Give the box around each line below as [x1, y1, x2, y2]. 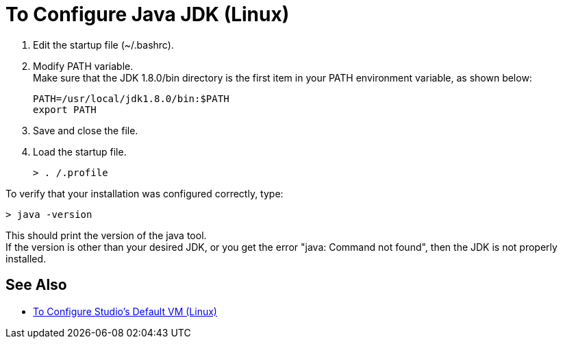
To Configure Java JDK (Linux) [5, 3, 290, 26]
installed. [5, 252, 47, 265]
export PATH [33, 103, 97, 115]
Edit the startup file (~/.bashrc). [33, 38, 174, 51]
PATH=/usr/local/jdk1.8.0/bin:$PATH [33, 93, 229, 104]
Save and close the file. [33, 124, 138, 136]
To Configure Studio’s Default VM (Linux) [33, 305, 217, 317]
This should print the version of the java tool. [5, 229, 207, 241]
